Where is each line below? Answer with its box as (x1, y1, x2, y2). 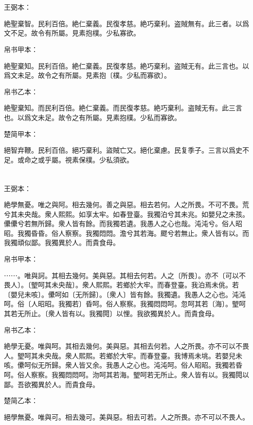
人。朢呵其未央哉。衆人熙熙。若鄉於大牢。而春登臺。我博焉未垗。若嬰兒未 (4, 350, 242, 360)
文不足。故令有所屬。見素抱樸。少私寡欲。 (4, 28, 140, 38)
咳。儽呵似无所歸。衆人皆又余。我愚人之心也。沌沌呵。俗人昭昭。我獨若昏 (4, 360, 242, 370)
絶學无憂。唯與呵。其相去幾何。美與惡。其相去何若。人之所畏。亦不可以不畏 (4, 341, 249, 351)
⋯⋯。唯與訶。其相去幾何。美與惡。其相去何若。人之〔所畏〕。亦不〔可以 (4, 270, 239, 280)
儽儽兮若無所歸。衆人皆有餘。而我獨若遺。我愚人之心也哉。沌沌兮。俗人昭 (4, 218, 242, 229)
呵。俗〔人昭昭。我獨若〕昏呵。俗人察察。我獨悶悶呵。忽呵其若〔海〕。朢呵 (4, 299, 246, 309)
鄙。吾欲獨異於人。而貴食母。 (4, 379, 99, 389)
